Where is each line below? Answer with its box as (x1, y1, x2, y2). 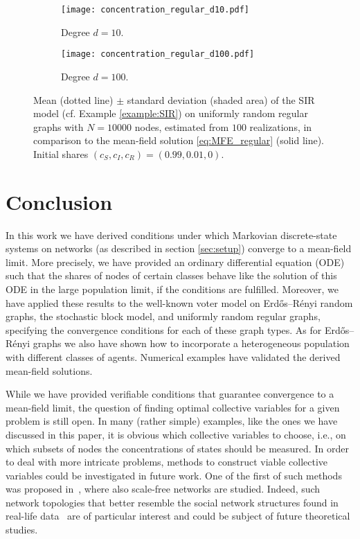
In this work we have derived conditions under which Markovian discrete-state (6, 227, 337, 242)
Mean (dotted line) (33, 92, 114, 107)
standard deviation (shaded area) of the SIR (127, 92, 315, 107)
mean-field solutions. (6, 363, 93, 378)
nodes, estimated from (134, 119, 229, 134)
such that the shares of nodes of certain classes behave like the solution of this (6, 268, 337, 283)
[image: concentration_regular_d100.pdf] (61, 49, 255, 60)
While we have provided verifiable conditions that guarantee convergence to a (6, 387, 334, 401)
